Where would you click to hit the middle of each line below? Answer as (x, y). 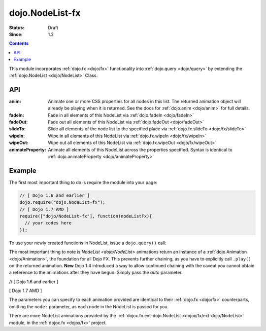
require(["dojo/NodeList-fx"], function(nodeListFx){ (86, 216)
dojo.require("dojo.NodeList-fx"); (62, 202)
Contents (19, 43)
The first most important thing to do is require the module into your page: (83, 182)
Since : (16, 34)
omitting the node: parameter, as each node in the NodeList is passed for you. (89, 306)
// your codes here (48, 223)
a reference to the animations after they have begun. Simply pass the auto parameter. (96, 273)
